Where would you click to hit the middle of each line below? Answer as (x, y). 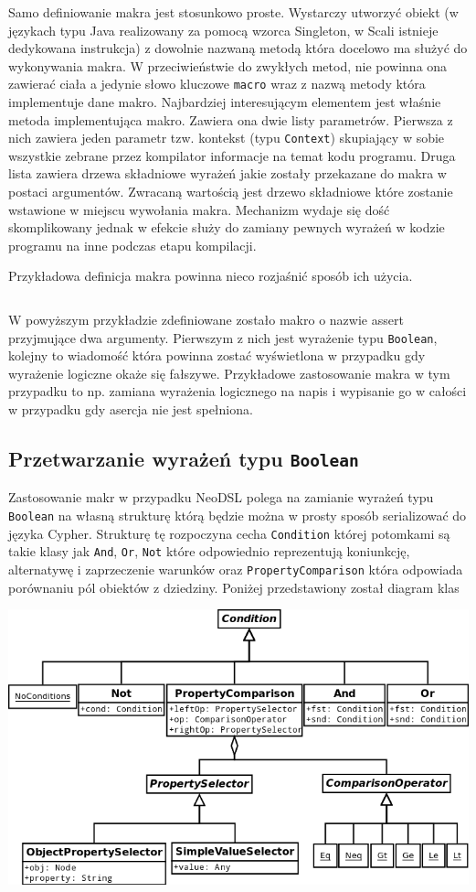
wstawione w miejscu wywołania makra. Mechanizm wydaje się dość (199, 209)
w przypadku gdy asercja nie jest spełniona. (131, 409)
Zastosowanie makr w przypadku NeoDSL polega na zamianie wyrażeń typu (221, 497)
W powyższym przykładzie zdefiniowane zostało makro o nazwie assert (206, 320)
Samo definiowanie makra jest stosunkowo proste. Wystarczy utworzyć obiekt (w (233, 12)
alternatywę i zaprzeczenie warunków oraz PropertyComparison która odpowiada (236, 569)
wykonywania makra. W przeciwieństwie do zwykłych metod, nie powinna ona (228, 65)
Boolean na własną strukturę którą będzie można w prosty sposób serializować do (238, 516)
